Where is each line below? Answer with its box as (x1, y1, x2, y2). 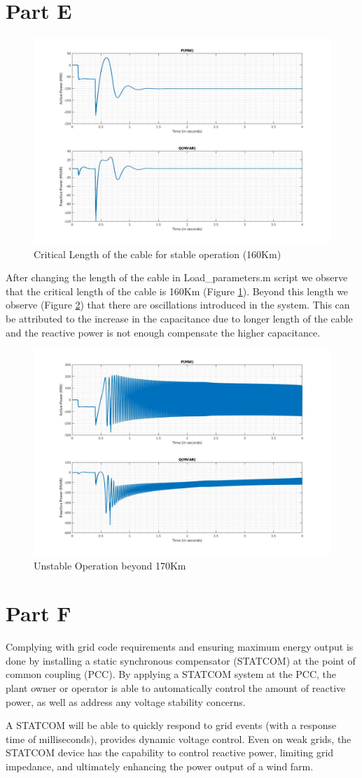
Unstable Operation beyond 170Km (34, 558, 186, 572)
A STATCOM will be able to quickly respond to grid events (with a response (6, 718, 337, 733)
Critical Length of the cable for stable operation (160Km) (34, 246, 281, 261)
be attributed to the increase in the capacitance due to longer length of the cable (6, 311, 353, 325)
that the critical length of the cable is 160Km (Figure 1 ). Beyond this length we (6, 283, 349, 298)
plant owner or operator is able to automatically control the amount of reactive (6, 681, 346, 695)
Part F (6, 599, 71, 628)
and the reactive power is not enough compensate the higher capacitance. (6, 325, 321, 339)
